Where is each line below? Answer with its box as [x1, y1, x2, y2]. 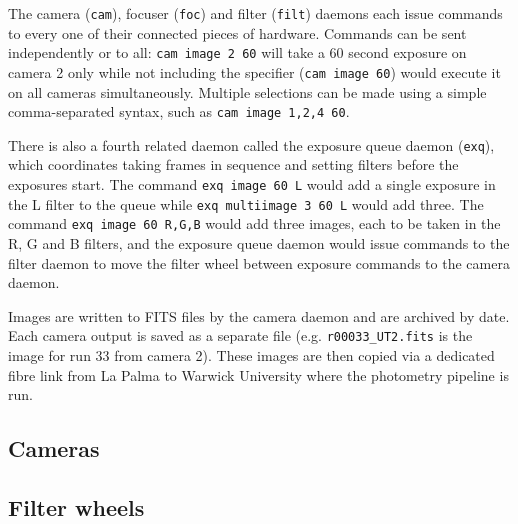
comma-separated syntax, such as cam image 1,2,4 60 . [8, 101, 350, 122]
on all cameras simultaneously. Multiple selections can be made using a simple [8, 81, 487, 102]
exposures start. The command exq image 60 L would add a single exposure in [8, 174, 496, 195]
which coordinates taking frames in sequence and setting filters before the [8, 154, 459, 175]
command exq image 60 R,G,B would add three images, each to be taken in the [8, 213, 501, 234]
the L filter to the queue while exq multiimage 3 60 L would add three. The [8, 193, 484, 214]
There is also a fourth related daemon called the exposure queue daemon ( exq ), [8, 134, 495, 155]
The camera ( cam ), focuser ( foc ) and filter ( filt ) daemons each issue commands [8, 3, 503, 23]
